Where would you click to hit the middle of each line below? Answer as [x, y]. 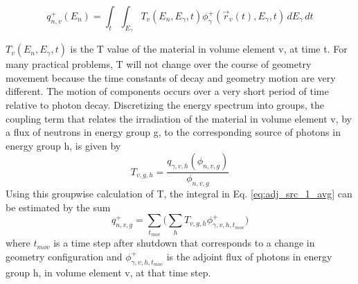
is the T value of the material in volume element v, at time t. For [209, 49]
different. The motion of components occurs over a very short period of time [167, 91]
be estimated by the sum [58, 207]
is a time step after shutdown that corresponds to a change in [184, 243]
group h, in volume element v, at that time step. [108, 272]
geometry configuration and [64, 256]
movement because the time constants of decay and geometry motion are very [171, 77]
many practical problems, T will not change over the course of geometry [159, 64]
